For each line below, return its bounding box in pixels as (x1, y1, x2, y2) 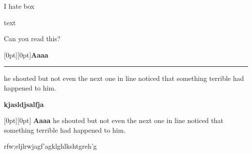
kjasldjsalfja (4, 99, 44, 109)
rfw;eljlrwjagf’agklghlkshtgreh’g (4, 141, 97, 151)
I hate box (4, 1, 34, 11)
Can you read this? (4, 33, 61, 44)
